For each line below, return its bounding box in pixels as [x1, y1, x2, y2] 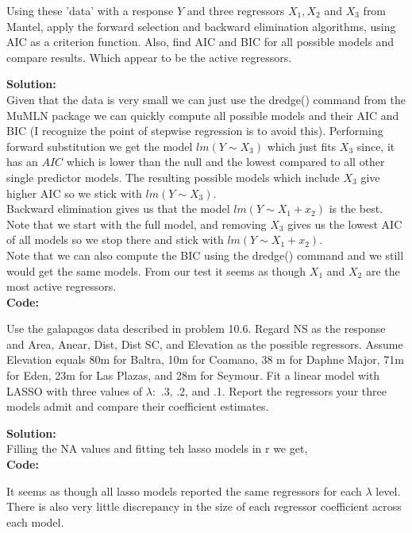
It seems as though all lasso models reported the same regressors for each [6, 482, 362, 499]
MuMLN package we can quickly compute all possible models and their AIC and [6, 106, 399, 123]
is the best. [329, 200, 383, 217]
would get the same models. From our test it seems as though [6, 262, 306, 279]
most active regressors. [6, 278, 117, 295]
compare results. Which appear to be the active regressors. [6, 48, 292, 65]
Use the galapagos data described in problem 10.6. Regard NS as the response [6, 320, 386, 337]
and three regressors [187, 2, 285, 18]
